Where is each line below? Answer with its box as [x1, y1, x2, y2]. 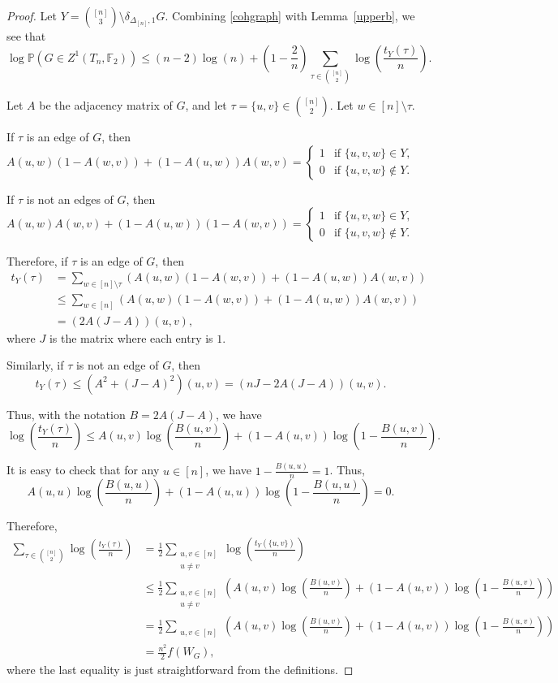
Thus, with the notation [6, 405, 126, 422]
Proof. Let [6, 7, 57, 24]
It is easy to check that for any [6, 461, 160, 478]
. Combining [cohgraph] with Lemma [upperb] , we [165, 7, 415, 24]
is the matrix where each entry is [49, 329, 213, 346]
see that [6, 28, 46, 44]
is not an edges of [26, 190, 114, 207]
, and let [185, 96, 227, 113]
